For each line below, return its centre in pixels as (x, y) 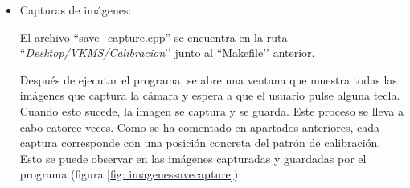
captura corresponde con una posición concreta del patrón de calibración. (200, 143)
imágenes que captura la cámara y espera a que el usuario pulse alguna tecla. (210, 95)
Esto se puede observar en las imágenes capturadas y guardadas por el (193, 158)
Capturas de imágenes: (76, 10)
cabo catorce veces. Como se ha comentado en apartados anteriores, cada (200, 127)
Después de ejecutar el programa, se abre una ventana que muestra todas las (208, 79)
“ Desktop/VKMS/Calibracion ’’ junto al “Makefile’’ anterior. (167, 53)
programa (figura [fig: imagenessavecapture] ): (131, 174)
